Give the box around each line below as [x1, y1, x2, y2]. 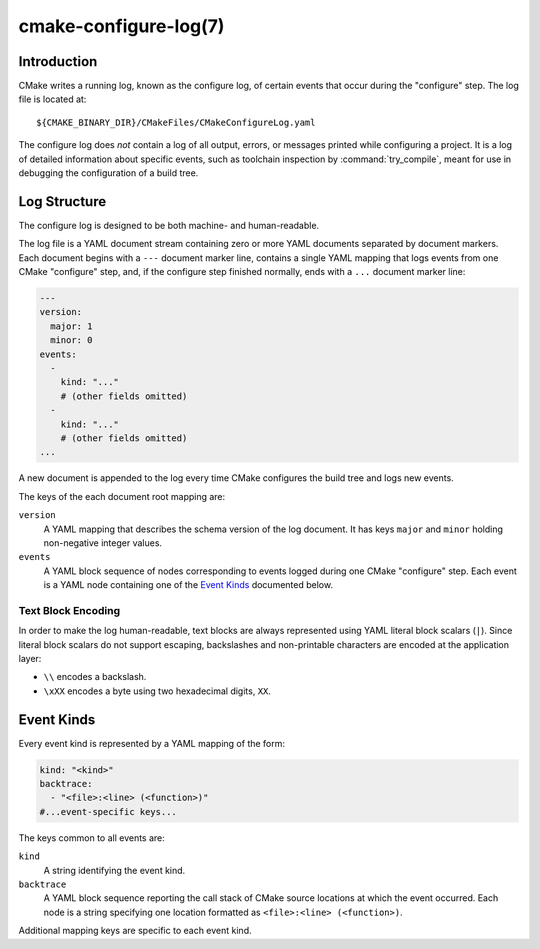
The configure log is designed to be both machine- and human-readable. [18, 219, 320, 231]
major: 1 [50, 320, 93, 332]
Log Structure [18, 193, 107, 210]
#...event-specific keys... [39, 806, 177, 817]
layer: [18, 653, 42, 665]
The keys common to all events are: [18, 831, 165, 844]
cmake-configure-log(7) [18, 15, 225, 37]
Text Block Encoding [18, 603, 120, 617]
